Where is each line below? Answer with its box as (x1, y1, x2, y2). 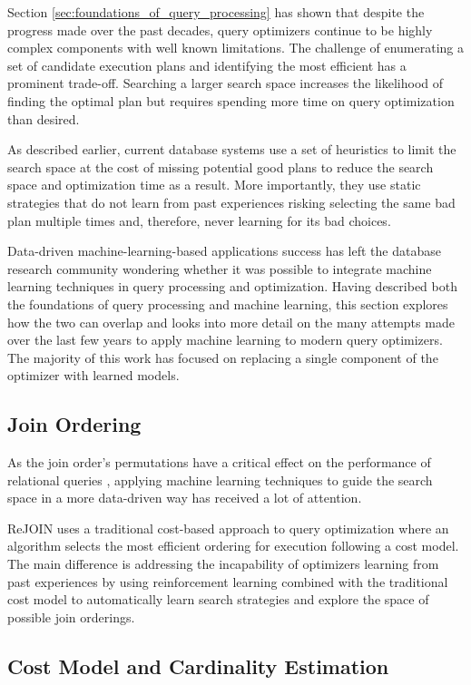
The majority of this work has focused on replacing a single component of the (7, 347, 438, 367)
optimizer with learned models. (7, 366, 180, 385)
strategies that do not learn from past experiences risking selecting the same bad (7, 192, 456, 211)
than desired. (7, 109, 80, 128)
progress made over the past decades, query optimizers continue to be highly (7, 20, 433, 39)
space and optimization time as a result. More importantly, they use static (7, 175, 421, 194)
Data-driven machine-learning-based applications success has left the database (7, 241, 441, 260)
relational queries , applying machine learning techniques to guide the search (7, 470, 433, 489)
